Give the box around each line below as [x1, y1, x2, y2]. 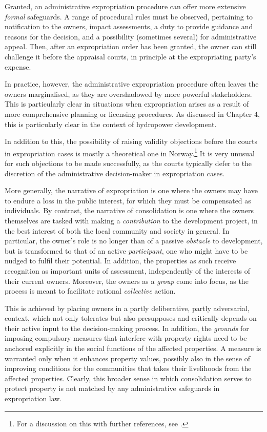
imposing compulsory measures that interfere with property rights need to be [5, 333, 247, 343]
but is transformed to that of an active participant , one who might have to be [5, 245, 248, 256]
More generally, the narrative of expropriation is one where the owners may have [5, 185, 258, 196]
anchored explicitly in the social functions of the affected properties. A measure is [5, 343, 261, 354]
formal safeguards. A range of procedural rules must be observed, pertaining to [5, 11, 253, 22]
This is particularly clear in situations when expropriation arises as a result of [5, 98, 249, 109]
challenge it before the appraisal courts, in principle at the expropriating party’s [5, 51, 256, 61]
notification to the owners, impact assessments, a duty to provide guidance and [5, 21, 253, 32]
